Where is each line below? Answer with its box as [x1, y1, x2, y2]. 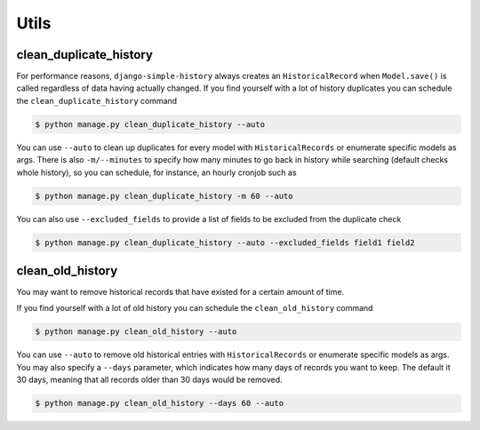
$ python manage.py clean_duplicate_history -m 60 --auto [35, 191, 293, 201]
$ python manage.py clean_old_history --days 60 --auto [35, 398, 284, 409]
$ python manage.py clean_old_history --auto [35, 327, 237, 337]
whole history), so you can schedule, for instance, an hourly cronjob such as [16, 167, 297, 178]
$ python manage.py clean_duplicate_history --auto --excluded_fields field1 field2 [35, 237, 415, 248]
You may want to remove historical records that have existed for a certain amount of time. [16, 287, 345, 298]
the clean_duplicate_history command [16, 95, 178, 106]
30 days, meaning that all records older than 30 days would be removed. [16, 374, 283, 386]
